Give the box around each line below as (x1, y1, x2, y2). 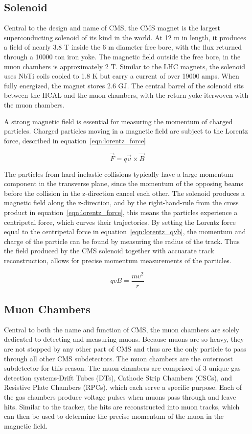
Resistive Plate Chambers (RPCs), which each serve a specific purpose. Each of (4, 382, 242, 392)
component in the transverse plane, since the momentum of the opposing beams (4, 178, 243, 189)
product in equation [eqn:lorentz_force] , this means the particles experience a (4, 207, 238, 217)
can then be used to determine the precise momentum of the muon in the (4, 411, 224, 421)
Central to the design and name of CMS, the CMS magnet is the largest (4, 23, 221, 33)
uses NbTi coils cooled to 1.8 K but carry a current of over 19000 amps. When (4, 71, 239, 81)
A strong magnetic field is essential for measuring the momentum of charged (4, 116, 233, 126)
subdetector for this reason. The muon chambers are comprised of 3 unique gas (4, 363, 241, 373)
